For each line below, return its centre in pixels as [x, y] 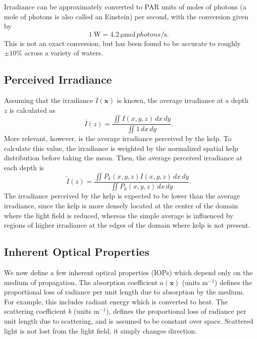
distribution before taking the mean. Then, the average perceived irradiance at [123, 158]
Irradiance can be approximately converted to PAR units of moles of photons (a [125, 6]
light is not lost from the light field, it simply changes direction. [101, 330]
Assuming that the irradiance [49, 100]
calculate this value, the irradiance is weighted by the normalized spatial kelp [121, 148]
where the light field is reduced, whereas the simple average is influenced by [119, 215]
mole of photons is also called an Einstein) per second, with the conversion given [126, 16]
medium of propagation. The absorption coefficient [81, 282]
